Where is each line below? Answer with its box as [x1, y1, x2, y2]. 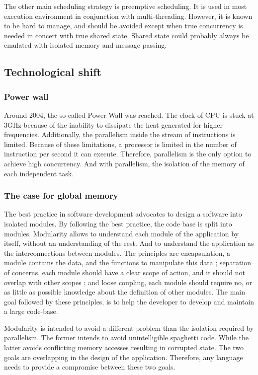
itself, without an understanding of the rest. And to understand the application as [4, 238, 254, 248]
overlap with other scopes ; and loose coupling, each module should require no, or [4, 277, 253, 287]
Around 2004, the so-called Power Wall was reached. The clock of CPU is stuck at [4, 109, 254, 120]
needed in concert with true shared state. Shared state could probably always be [4, 30, 249, 40]
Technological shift [4, 64, 101, 79]
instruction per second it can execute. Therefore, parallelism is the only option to [4, 149, 252, 159]
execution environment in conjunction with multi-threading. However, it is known [4, 10, 253, 21]
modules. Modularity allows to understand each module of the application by [4, 228, 239, 238]
